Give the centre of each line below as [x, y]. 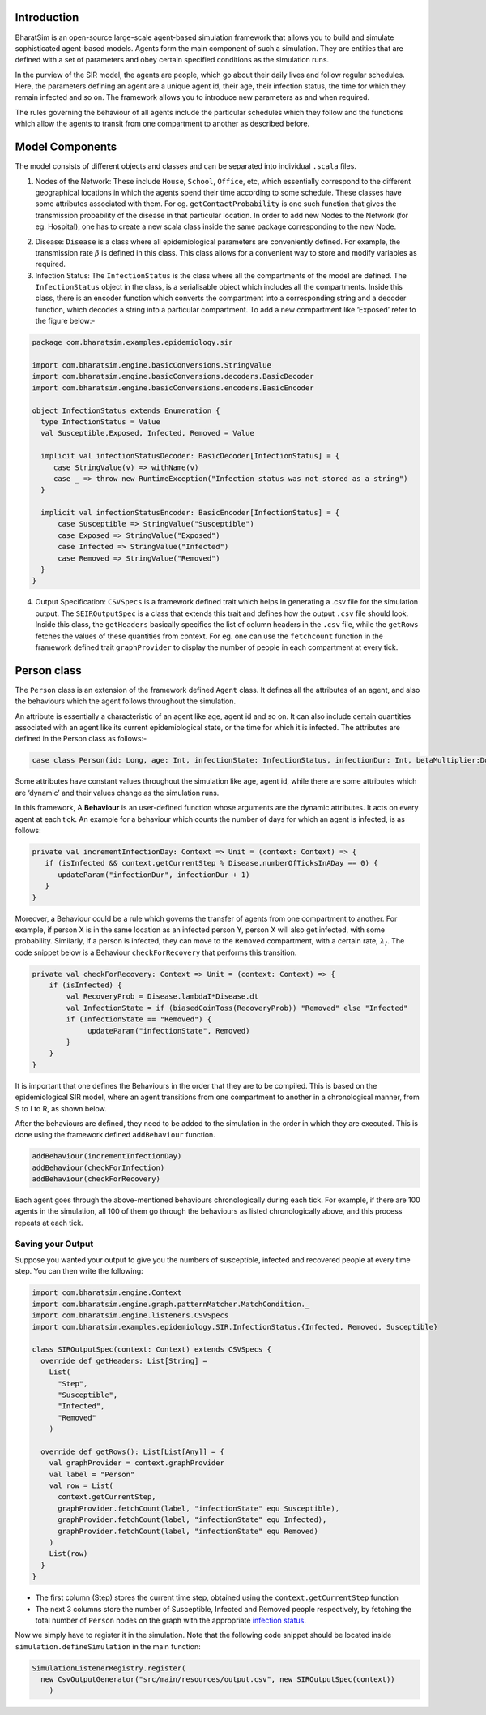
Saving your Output [54, 1244]
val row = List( [81, 1486]
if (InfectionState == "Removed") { [139, 1019]
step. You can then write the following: [79, 1271]
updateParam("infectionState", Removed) [169, 1031]
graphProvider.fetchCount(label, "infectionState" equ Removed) [188, 1531]
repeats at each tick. [49, 1223]
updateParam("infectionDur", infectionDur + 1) [154, 875]
